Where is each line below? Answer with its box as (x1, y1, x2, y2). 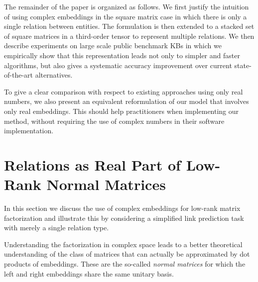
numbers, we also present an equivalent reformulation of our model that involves (4, 96, 249, 106)
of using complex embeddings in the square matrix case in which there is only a (4, 11, 247, 21)
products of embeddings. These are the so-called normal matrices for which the (4, 259, 246, 269)
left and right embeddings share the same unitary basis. (4, 268, 174, 279)
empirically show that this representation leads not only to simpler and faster (4, 50, 240, 60)
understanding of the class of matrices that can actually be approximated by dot (4, 249, 250, 259)
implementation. (4, 125, 54, 136)
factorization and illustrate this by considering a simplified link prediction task (4, 212, 244, 223)
